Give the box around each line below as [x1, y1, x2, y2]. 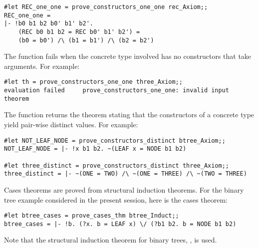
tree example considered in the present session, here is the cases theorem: [4, 194, 228, 205]
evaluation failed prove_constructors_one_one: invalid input [4, 87, 230, 94]
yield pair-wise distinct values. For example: [4, 119, 138, 130]
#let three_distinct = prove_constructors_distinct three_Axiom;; [4, 162, 230, 169]
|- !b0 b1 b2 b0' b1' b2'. [4, 20, 93, 27]
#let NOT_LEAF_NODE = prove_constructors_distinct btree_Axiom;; [4, 137, 226, 144]
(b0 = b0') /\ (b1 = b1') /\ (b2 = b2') [18, 36, 154, 44]
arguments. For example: [4, 60, 80, 71]
